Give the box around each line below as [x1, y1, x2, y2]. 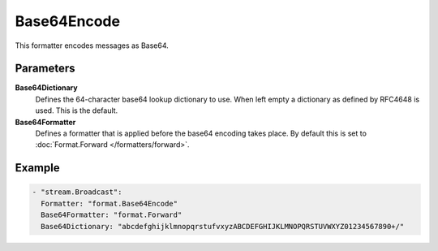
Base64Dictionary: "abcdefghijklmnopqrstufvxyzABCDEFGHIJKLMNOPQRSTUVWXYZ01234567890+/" [41, 222, 405, 231]
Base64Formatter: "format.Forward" [41, 210, 182, 219]
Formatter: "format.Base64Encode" [41, 199, 178, 208]
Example [15, 161, 60, 175]
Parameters [15, 62, 75, 76]
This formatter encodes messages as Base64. [15, 41, 170, 50]
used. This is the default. [35, 106, 118, 115]
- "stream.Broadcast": [32, 188, 122, 197]
